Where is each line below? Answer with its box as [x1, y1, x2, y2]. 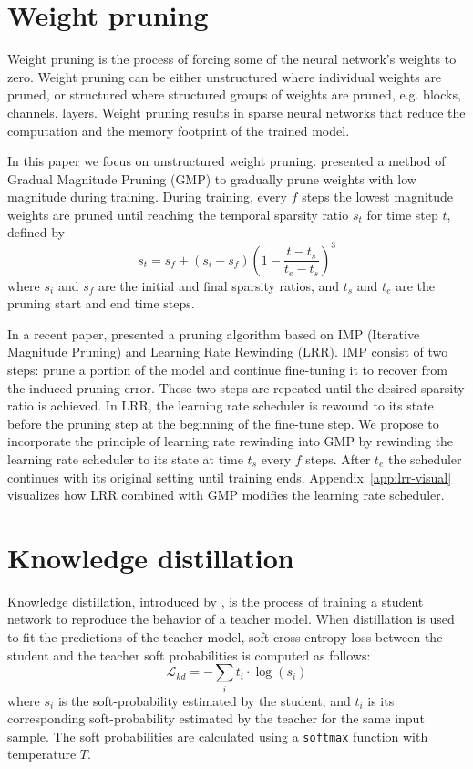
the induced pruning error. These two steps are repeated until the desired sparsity [7, 378, 465, 397]
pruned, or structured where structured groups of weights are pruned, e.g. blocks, [7, 85, 461, 104]
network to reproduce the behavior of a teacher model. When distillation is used [7, 609, 455, 629]
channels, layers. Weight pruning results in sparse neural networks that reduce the [7, 102, 466, 121]
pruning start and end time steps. [7, 294, 195, 313]
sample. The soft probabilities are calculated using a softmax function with [7, 726, 428, 745]
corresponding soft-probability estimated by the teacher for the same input [7, 709, 425, 728]
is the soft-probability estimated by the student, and [57, 691, 351, 710]
